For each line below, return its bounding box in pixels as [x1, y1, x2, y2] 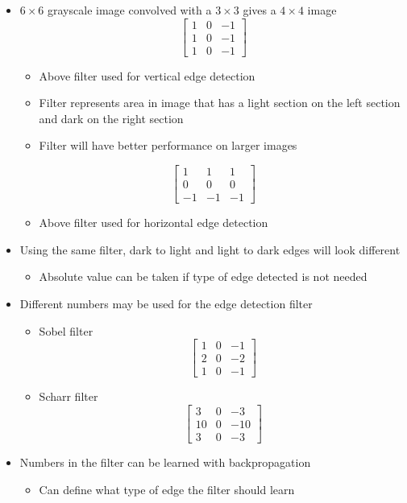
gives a [243, 2, 276, 18]
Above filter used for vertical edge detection [39, 67, 255, 84]
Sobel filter [39, 322, 93, 339]
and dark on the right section [39, 109, 184, 126]
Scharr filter [39, 388, 98, 405]
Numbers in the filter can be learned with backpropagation [19, 453, 311, 470]
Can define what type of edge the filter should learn [39, 480, 295, 497]
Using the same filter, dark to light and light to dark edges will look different [19, 241, 401, 258]
